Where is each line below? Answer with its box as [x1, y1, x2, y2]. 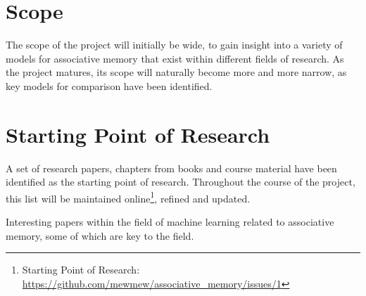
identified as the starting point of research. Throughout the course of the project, [6, 174, 355, 189]
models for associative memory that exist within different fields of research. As [6, 51, 344, 65]
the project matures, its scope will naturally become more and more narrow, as [6, 65, 347, 79]
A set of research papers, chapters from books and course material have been [6, 160, 337, 175]
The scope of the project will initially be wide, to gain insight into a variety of [6, 37, 343, 52]
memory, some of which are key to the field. [6, 228, 194, 243]
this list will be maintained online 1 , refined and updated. [6, 188, 251, 205]
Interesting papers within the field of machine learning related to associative [6, 214, 334, 229]
